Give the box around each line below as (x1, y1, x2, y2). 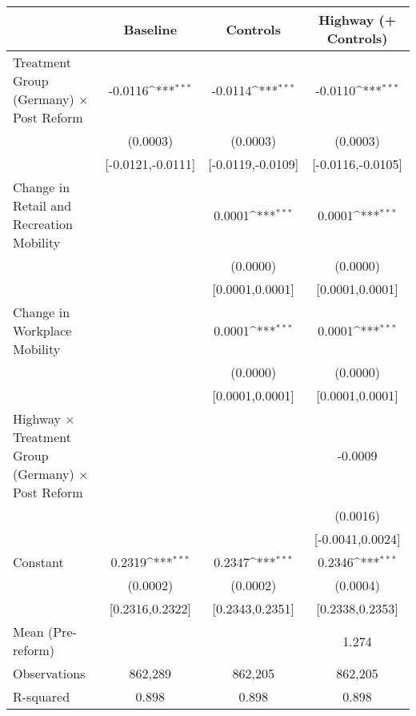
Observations (13, 664, 86, 682)
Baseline (123, 19, 178, 38)
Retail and (13, 196, 72, 215)
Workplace (13, 321, 72, 340)
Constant (13, 553, 64, 571)
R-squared (13, 687, 70, 706)
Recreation (13, 215, 73, 233)
